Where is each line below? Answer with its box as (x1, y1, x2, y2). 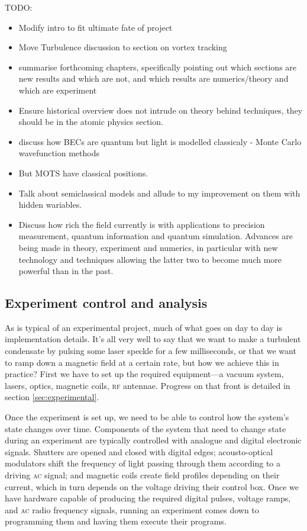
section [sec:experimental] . (5, 391, 99, 403)
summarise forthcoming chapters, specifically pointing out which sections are (18, 60, 297, 73)
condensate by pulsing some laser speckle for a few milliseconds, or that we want (5, 345, 296, 357)
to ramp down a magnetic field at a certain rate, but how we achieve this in (5, 356, 279, 368)
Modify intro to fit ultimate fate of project (18, 21, 173, 33)
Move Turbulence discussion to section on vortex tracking (18, 41, 227, 53)
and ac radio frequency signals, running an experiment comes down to (5, 503, 259, 516)
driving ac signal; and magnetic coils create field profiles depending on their (5, 469, 280, 481)
